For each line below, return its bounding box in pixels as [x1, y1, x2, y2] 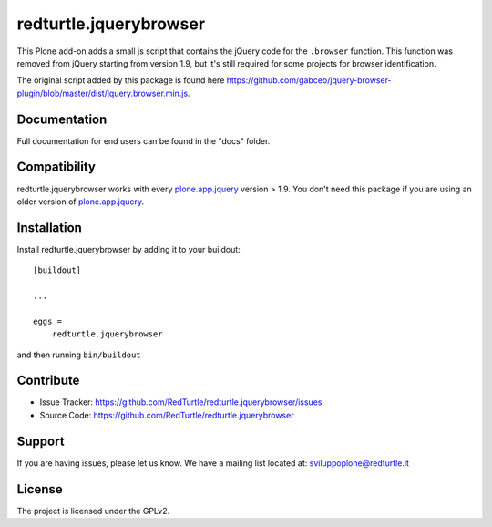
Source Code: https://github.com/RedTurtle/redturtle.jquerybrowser [39, 409, 294, 420]
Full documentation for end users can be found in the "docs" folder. [16, 135, 271, 146]
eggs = [33, 315, 63, 326]
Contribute [16, 373, 80, 388]
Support [16, 433, 65, 449]
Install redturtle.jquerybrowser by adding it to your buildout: [16, 243, 241, 254]
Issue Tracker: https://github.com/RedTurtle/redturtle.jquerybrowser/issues [39, 397, 323, 408]
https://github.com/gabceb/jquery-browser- [226, 75, 392, 86]
